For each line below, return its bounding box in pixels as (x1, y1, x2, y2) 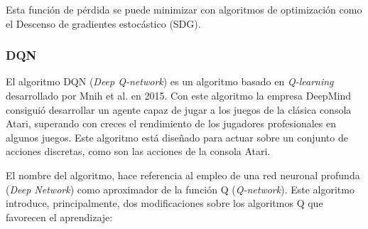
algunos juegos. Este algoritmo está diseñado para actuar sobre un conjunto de (6, 129, 348, 144)
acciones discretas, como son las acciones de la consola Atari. (6, 144, 271, 159)
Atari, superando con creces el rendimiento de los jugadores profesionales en (6, 116, 337, 131)
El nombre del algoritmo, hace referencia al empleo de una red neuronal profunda (6, 167, 360, 182)
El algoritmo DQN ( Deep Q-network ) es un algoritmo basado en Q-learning (6, 74, 334, 89)
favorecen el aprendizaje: (6, 209, 113, 224)
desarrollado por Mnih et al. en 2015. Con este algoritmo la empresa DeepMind (6, 88, 351, 102)
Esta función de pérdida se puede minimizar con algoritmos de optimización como (6, 2, 362, 16)
